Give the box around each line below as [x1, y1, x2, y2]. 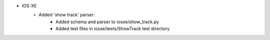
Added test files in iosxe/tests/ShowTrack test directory [55, 26, 170, 32]
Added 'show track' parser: [38, 12, 95, 18]
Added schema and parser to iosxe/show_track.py [55, 19, 159, 25]
